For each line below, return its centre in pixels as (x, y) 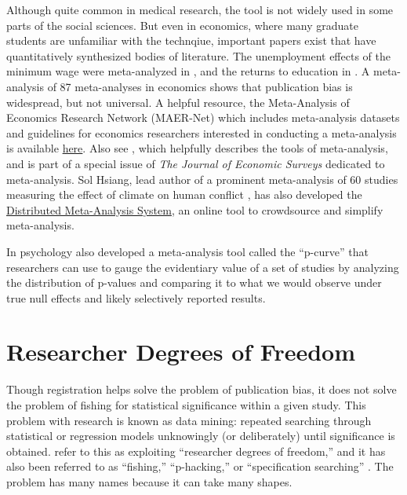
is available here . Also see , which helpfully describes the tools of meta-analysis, (197, 148)
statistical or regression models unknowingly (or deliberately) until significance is (201, 436)
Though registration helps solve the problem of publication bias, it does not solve (202, 389)
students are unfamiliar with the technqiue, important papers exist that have (191, 40)
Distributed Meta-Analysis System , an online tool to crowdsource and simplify (195, 209)
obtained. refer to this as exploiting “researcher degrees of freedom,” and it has (196, 451)
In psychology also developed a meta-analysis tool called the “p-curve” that (187, 251)
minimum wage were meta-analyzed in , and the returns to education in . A (188, 71)
